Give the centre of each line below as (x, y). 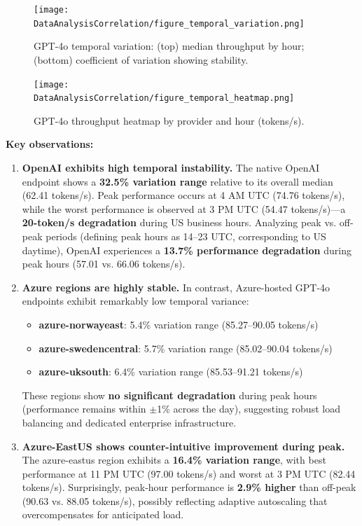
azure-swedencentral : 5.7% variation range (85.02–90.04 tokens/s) (186, 348)
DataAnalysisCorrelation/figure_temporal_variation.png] (169, 23)
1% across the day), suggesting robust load (249, 409)
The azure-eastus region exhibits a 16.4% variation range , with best (174, 460)
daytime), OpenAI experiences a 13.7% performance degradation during (187, 250)
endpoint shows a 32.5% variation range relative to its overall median (177, 181)
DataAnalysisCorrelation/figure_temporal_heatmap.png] (164, 98)
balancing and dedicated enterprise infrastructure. (129, 422)
